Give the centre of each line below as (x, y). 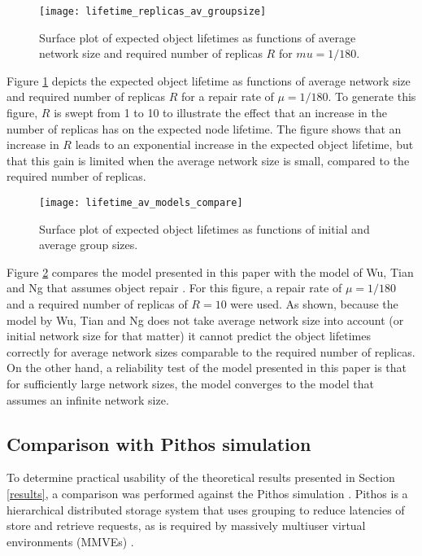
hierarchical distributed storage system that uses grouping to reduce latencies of (206, 509)
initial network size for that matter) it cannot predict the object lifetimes (189, 336)
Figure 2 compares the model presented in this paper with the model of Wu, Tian (210, 271)
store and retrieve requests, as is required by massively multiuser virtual (186, 525)
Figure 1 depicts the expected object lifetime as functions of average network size (209, 80)
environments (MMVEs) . (70, 541)
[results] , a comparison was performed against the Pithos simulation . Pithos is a (207, 493)
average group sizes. (89, 245)
